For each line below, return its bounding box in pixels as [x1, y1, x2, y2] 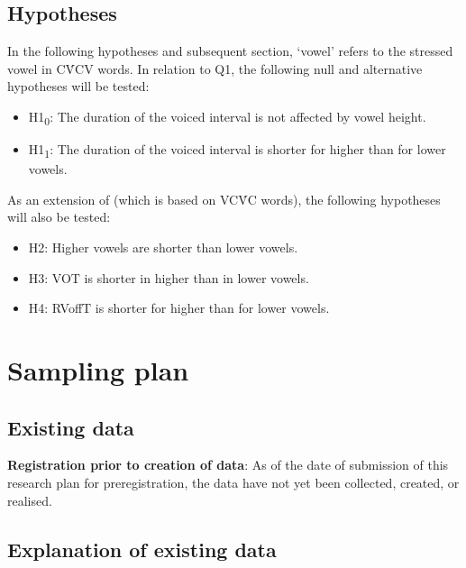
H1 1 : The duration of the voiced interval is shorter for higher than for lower [28, 140, 446, 160]
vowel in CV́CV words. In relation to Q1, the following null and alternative [7, 59, 423, 78]
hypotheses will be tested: [7, 77, 150, 96]
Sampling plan [7, 351, 189, 388]
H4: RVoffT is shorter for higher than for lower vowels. [28, 298, 330, 317]
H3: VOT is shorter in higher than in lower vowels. [28, 268, 309, 287]
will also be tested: [7, 207, 111, 226]
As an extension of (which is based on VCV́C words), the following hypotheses [7, 189, 441, 208]
